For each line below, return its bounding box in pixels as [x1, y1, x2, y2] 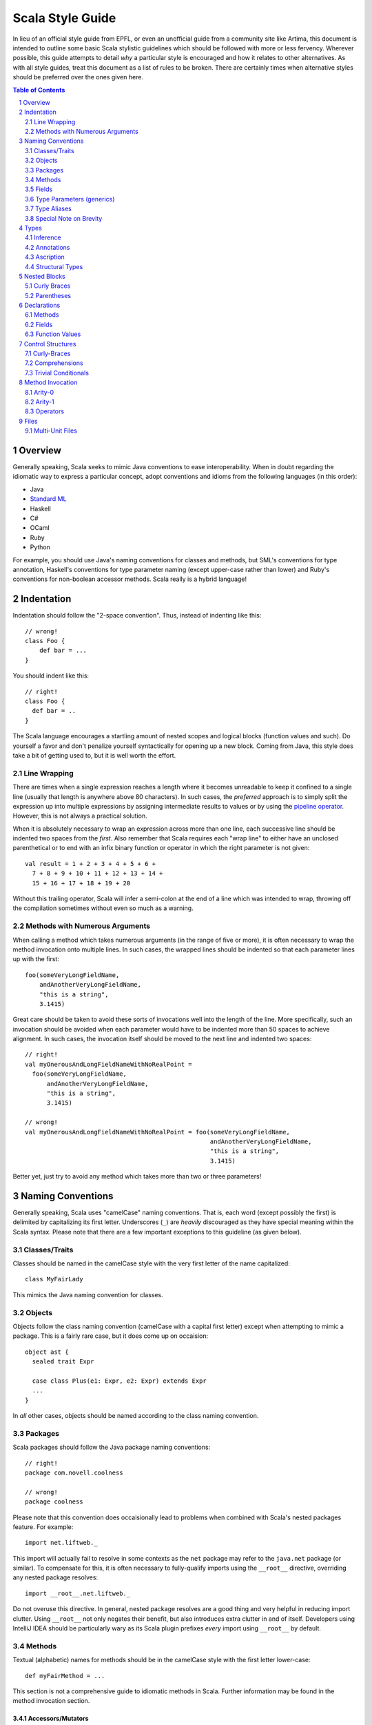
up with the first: [12, 955, 60, 963]
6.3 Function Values [25, 330, 81, 338]
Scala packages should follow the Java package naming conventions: [12, 1443, 211, 1452]
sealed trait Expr [32, 1358, 94, 1366]
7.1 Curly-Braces [25, 349, 71, 358]
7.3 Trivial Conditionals [25, 368, 90, 377]
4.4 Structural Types [25, 262, 83, 270]
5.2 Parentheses [25, 291, 72, 299]
